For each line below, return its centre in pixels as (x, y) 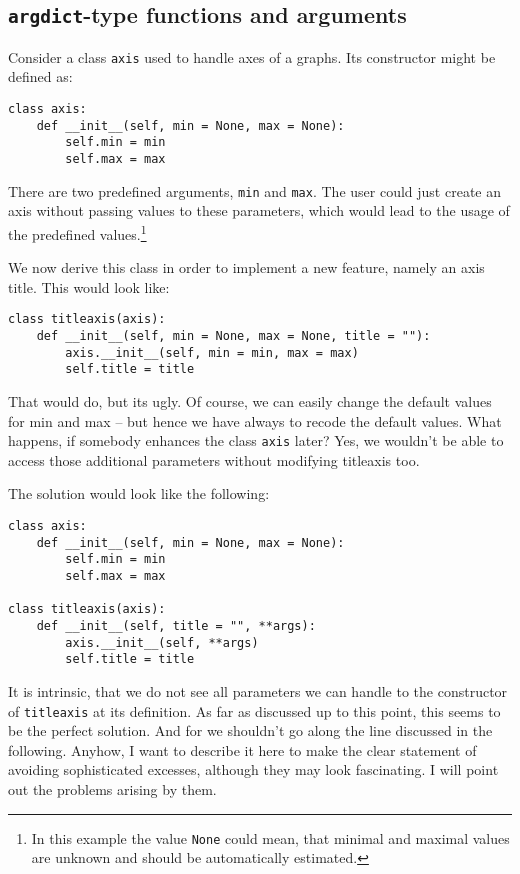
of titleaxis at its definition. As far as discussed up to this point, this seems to (254, 710)
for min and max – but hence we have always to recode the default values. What (255, 420)
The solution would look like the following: (139, 493)
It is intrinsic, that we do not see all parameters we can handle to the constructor (258, 690)
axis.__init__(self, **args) (162, 642)
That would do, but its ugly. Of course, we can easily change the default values (250, 400)
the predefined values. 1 (77, 232)
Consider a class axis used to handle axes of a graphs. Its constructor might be (252, 56)
